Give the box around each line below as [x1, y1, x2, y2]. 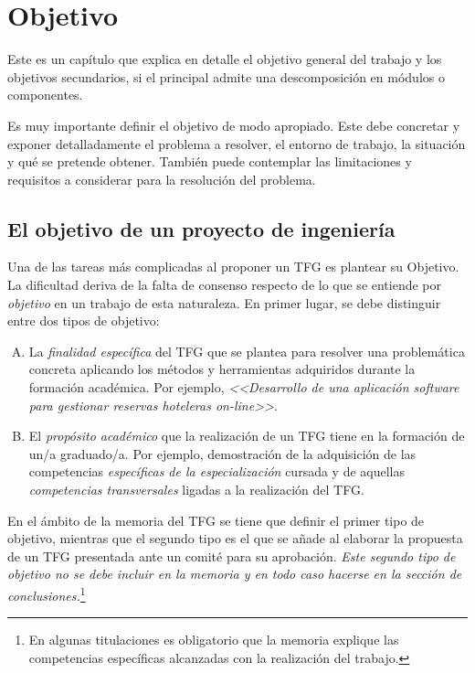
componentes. [7, 85, 83, 104]
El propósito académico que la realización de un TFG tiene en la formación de [28, 426, 465, 445]
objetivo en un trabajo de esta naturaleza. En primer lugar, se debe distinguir [7, 293, 441, 312]
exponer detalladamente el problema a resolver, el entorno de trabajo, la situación [7, 134, 466, 153]
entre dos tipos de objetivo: [7, 311, 160, 330]
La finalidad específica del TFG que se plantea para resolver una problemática [28, 341, 465, 360]
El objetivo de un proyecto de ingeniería [7, 214, 396, 242]
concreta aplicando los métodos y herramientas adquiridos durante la [28, 359, 416, 379]
